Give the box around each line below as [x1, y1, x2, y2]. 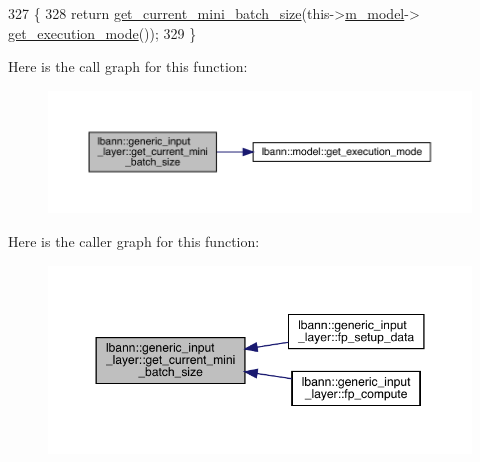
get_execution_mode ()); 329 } [8, 22, 197, 43]
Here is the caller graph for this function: [8, 231, 260, 252]
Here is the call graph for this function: [8, 56, 248, 77]
